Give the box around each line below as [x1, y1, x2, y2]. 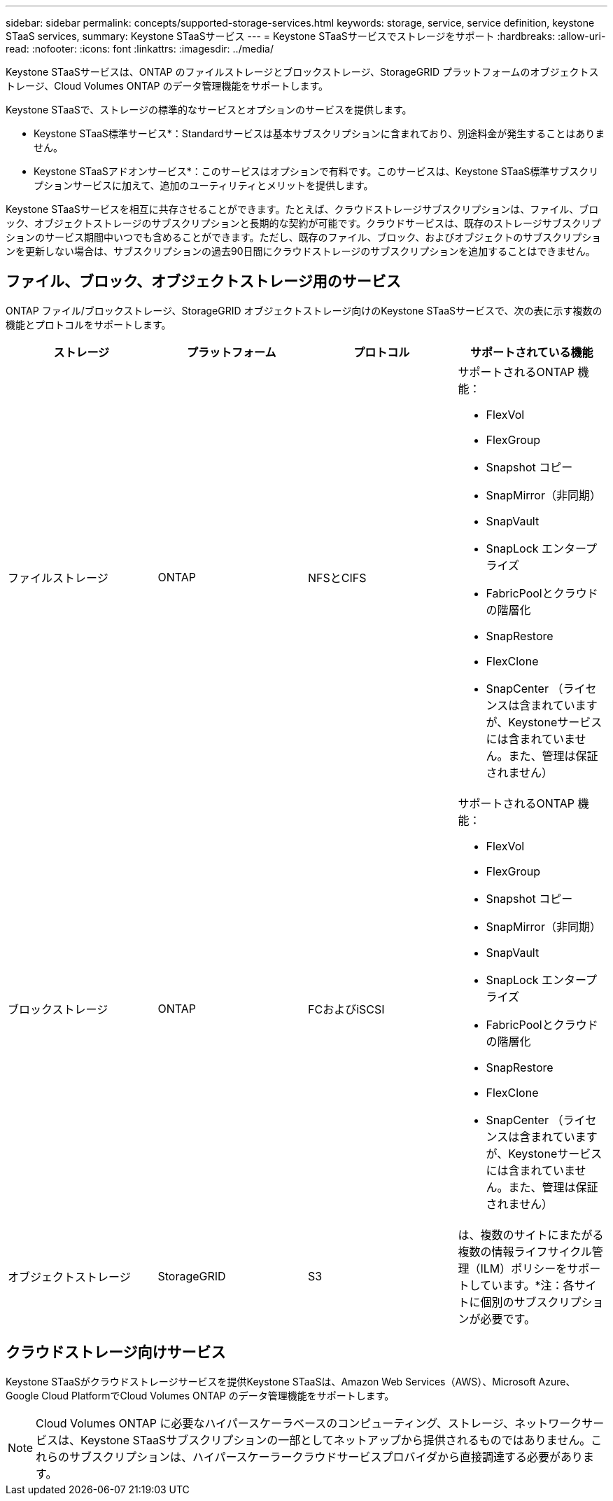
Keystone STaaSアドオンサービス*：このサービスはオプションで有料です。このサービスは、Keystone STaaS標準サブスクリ [34, 165, 599, 177]
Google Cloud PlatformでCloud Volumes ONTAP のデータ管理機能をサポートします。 [6, 1389, 395, 1402]
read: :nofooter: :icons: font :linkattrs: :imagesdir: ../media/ [6, 43, 274, 55]
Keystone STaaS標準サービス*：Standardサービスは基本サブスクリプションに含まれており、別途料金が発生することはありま [34, 127, 605, 139]
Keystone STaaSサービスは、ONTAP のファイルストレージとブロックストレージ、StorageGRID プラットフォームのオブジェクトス [6, 66, 599, 78]
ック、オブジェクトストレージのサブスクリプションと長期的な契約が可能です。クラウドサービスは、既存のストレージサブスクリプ [6, 217, 601, 229]
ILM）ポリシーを [480, 1261, 568, 1275]
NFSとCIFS [308, 570, 367, 585]
